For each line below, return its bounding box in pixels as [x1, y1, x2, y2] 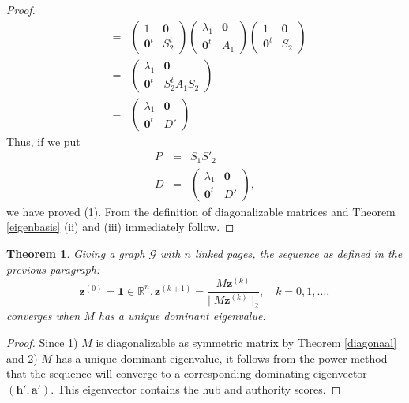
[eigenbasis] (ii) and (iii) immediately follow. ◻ [6, 218, 235, 235]
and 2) [6, 349, 38, 366]
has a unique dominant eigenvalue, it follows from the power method [55, 349, 388, 366]
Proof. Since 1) [6, 334, 78, 350]
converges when [6, 308, 81, 324]
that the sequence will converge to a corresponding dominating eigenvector [6, 365, 367, 382]
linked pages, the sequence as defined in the [194, 244, 403, 261]
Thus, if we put [6, 132, 81, 149]
